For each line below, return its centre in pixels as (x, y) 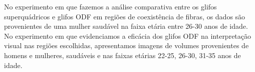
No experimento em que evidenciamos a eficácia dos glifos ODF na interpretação (128, 36)
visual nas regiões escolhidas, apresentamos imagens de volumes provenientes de (126, 45)
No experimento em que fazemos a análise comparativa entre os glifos (110, 6)
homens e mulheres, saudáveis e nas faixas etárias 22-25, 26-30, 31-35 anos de (122, 55)
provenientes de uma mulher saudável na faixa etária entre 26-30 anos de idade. (126, 26)
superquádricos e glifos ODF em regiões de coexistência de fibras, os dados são (125, 16)
